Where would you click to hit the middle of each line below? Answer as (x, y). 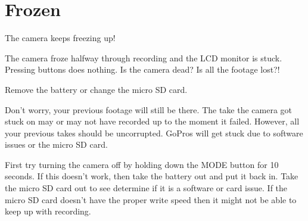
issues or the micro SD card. (56, 144)
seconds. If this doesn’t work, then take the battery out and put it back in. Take (152, 176)
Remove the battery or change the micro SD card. (96, 89)
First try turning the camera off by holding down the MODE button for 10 (142, 164)
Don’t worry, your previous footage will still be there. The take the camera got (149, 109)
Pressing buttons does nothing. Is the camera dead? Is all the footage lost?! (142, 69)
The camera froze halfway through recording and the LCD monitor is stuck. (144, 57)
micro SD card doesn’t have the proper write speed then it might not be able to (151, 199)
